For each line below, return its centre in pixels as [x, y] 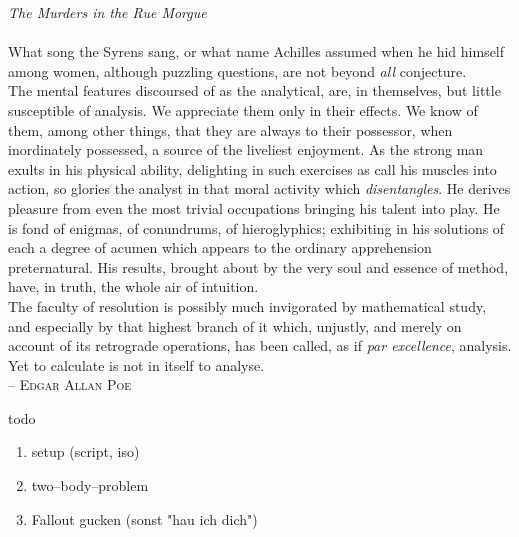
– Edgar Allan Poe [70, 384]
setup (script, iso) [85, 451]
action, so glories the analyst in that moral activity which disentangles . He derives [259, 188]
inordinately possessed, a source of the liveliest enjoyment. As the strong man [246, 149]
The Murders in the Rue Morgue [107, 12]
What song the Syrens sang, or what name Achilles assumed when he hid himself [256, 51]
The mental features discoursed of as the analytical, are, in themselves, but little [254, 90]
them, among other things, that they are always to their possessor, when [230, 129]
